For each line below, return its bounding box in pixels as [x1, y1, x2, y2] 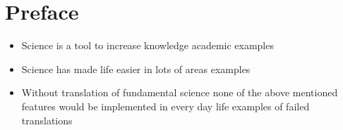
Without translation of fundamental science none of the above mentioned [21, 85, 338, 100]
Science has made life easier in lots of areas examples [21, 61, 251, 76]
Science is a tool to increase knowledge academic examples [21, 38, 274, 53]
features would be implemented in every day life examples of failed [21, 98, 310, 113]
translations [21, 112, 73, 127]
